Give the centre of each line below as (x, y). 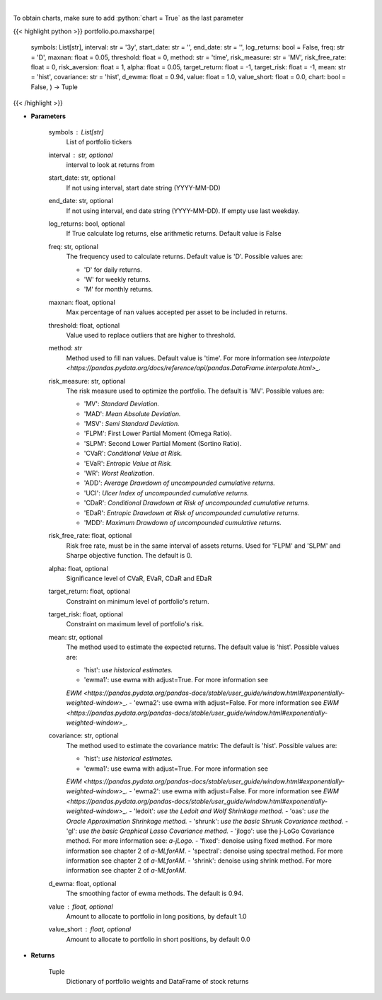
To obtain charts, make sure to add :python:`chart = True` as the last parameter (128, 18)
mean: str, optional (75, 637)
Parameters (48, 116)
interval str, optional (81, 155)
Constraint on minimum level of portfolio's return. (138, 601)
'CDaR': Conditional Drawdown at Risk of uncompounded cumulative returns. (197, 503)
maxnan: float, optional (82, 302)
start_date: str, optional (82, 178)
